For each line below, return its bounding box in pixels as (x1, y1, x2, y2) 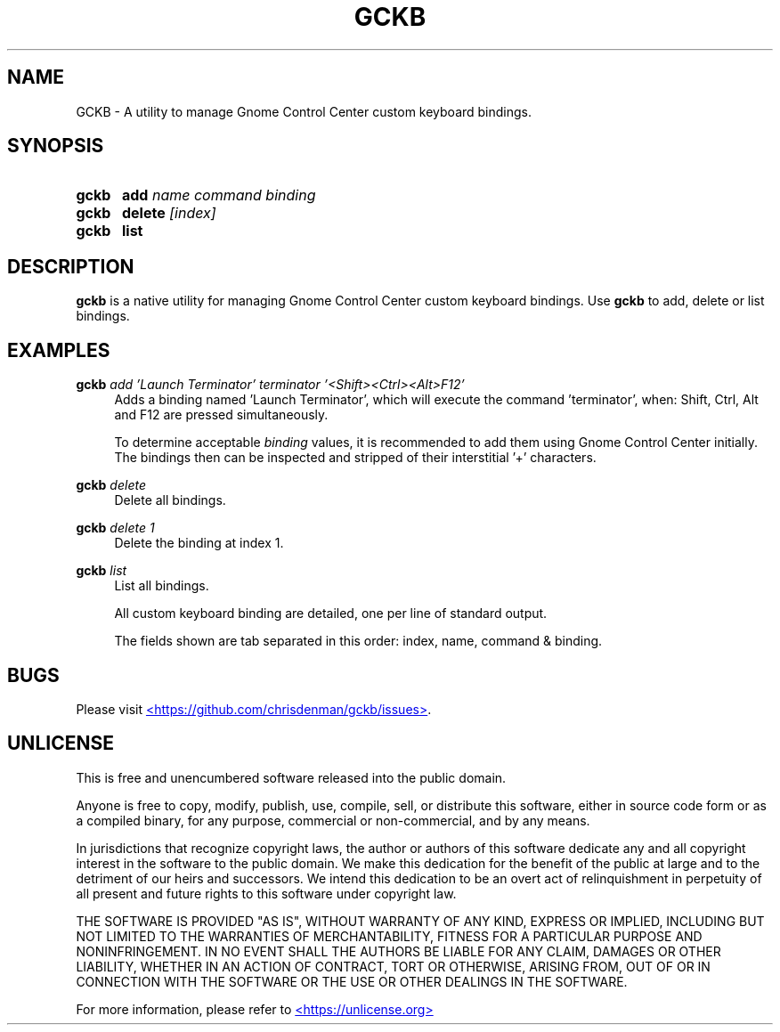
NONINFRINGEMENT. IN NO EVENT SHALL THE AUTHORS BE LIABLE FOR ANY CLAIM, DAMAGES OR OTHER (76, 943, 721, 959)
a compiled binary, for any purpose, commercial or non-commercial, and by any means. (76, 812, 590, 828)
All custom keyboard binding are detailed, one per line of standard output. (114, 605, 548, 622)
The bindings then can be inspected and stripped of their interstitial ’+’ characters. (114, 450, 597, 466)
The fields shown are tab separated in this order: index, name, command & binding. (114, 633, 603, 649)
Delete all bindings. (114, 492, 226, 508)
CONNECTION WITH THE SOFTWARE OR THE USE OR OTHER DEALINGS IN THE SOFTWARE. (76, 973, 628, 989)
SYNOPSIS (7, 134, 104, 158)
